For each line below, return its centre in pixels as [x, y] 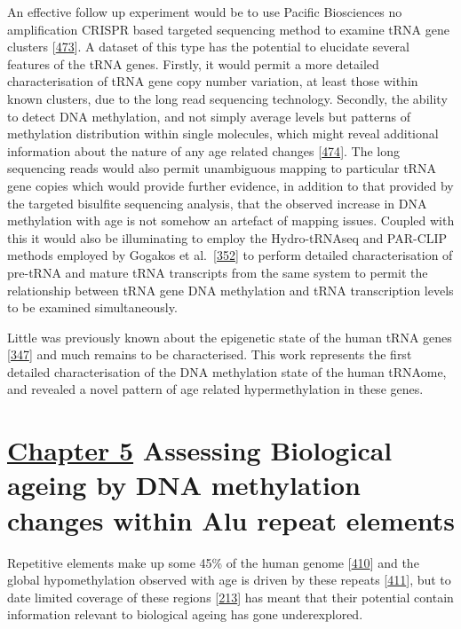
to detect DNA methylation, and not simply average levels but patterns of [209, 116]
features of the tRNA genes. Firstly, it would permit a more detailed [193, 63]
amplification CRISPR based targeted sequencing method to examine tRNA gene [228, 29]
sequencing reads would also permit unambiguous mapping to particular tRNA [222, 168]
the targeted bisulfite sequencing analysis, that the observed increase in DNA [217, 203]
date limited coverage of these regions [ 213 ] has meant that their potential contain [230, 597]
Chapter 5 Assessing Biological [200, 450]
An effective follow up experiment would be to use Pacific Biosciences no [205, 12]
